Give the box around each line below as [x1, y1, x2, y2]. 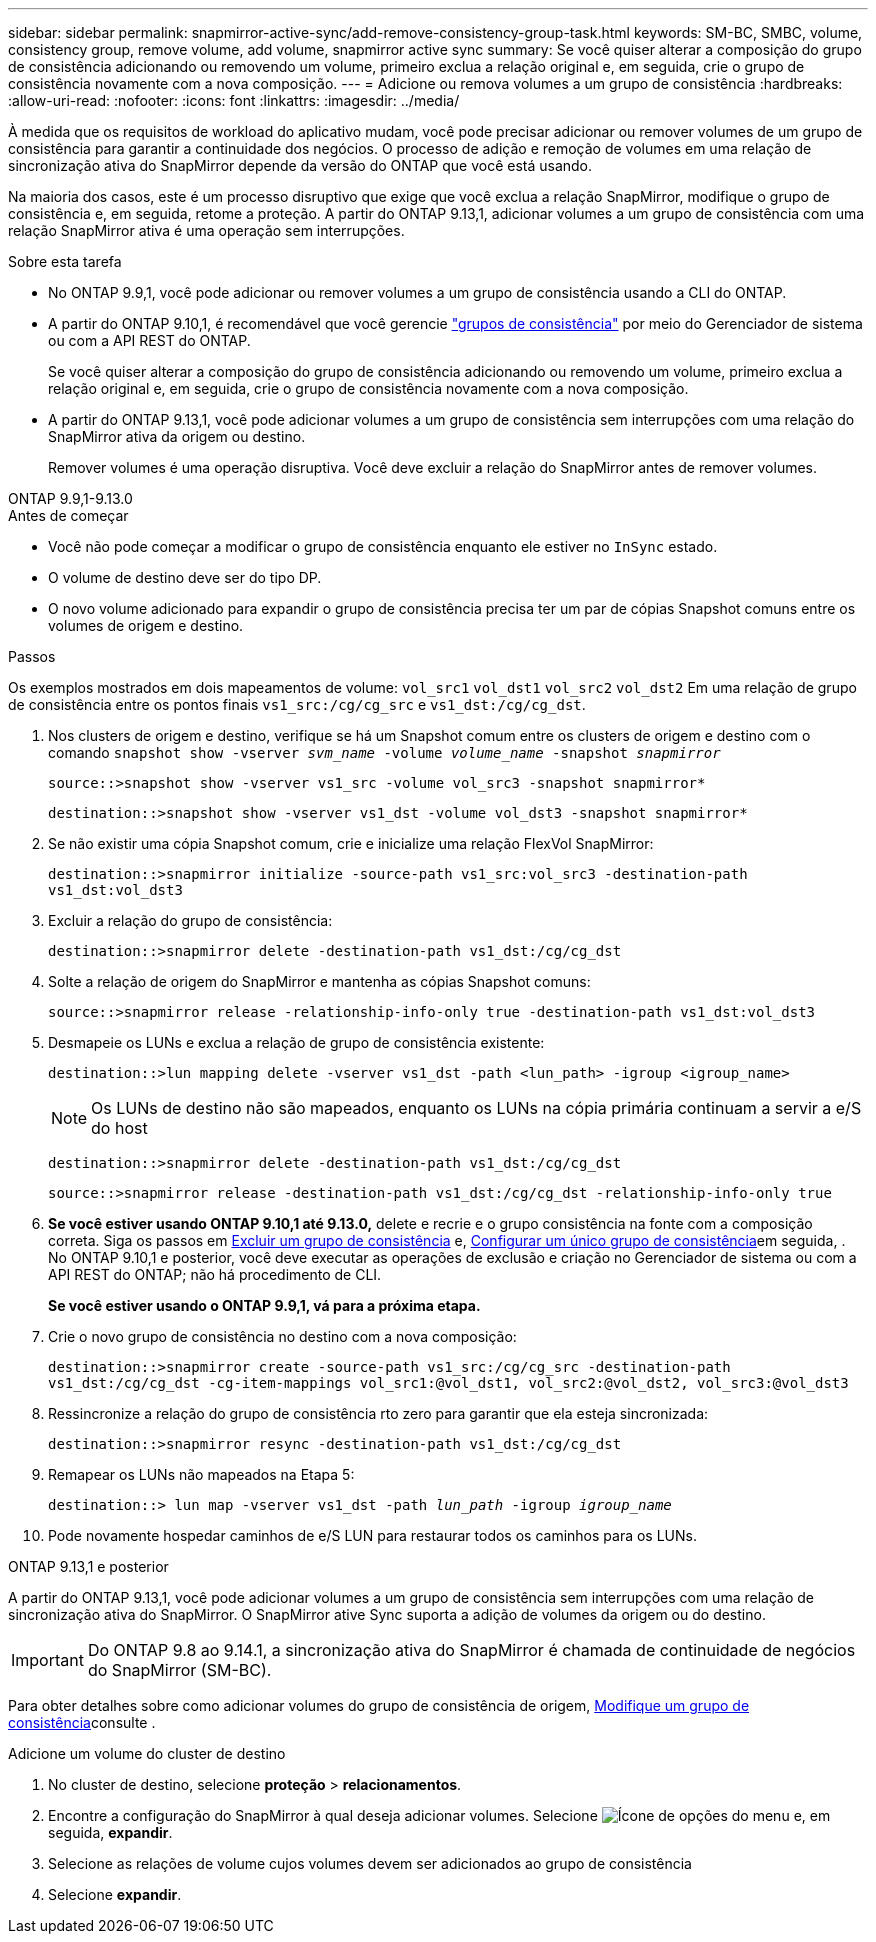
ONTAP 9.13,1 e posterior [8, 1558, 169, 1575]
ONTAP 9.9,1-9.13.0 [8, 490, 133, 507]
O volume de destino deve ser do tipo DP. [48, 569, 322, 586]
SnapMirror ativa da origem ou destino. [48, 428, 306, 445]
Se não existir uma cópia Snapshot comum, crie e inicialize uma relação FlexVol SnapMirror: [48, 835, 654, 852]
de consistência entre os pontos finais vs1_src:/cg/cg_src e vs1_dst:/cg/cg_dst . [8, 696, 586, 713]
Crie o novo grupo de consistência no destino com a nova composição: [48, 1328, 517, 1345]
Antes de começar [8, 507, 129, 524]
